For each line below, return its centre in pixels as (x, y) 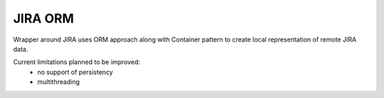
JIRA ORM (44, 18)
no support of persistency (75, 72)
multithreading (58, 82)
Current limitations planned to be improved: (77, 62)
